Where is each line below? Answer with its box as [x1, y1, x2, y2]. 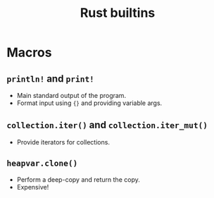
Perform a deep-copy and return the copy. [16, 175, 140, 184]
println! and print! [6, 73, 94, 85]
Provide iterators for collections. [16, 137, 111, 146]
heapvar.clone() [6, 159, 78, 168]
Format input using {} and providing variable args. [16, 99, 163, 107]
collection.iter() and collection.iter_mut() [6, 119, 208, 131]
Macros [6, 44, 52, 61]
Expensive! [16, 182, 49, 191]
